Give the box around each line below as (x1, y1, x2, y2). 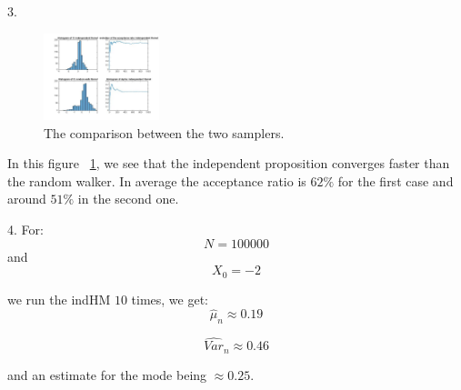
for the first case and (337, 171, 454, 190)
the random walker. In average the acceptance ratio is (7, 171, 306, 190)
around (7, 189, 46, 208)
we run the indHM (7, 289, 111, 308)
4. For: (7, 219, 44, 238)
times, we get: (131, 289, 208, 308)
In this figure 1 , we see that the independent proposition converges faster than (7, 154, 450, 173)
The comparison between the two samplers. (44, 123, 285, 142)
